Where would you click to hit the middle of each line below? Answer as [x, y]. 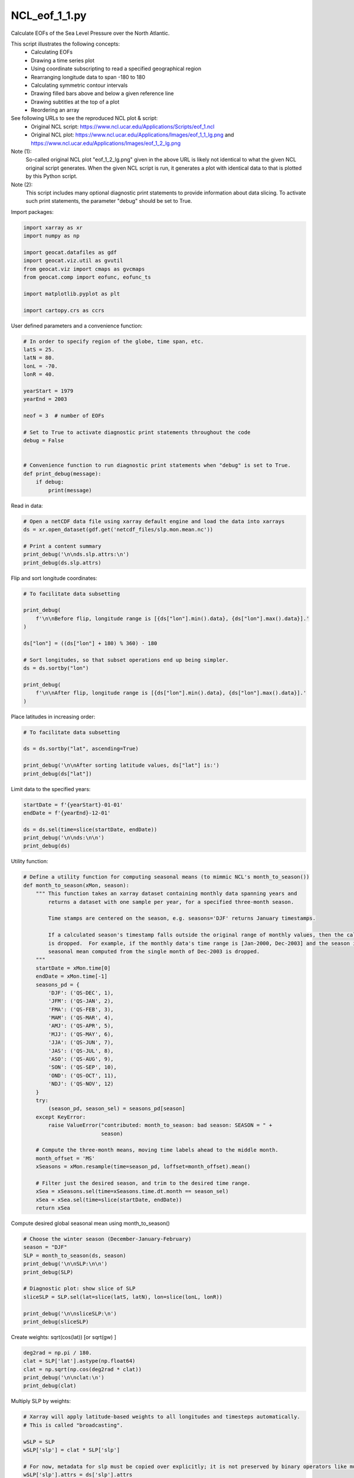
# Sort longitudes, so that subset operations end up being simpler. [126, 660]
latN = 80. [39, 358]
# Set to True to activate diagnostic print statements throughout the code [137, 432]
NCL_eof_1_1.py [49, 15]
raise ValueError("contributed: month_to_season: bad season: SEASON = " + [160, 1125]
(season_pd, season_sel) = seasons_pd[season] [117, 1109]
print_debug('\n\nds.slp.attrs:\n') [76, 555]
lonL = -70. [41, 366]
